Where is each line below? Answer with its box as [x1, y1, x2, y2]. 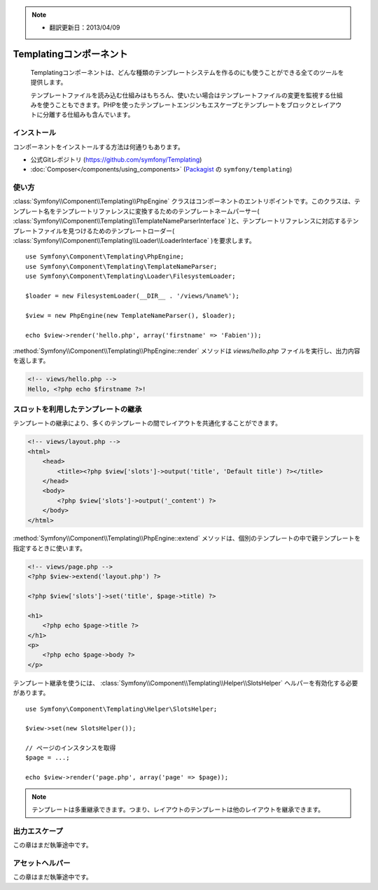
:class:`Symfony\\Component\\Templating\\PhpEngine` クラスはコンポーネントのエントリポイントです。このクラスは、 [13, 197, 355, 206]
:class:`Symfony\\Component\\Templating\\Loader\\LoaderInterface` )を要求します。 [13, 236, 255, 244]
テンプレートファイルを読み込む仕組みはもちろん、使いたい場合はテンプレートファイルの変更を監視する [30, 91, 331, 99]
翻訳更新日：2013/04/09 [49, 23, 120, 32]
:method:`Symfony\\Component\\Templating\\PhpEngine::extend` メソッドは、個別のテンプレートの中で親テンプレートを [13, 534, 361, 543]
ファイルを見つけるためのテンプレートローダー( [37, 226, 175, 235]
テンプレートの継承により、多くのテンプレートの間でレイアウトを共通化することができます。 [13, 419, 281, 427]
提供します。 [30, 78, 67, 87]
